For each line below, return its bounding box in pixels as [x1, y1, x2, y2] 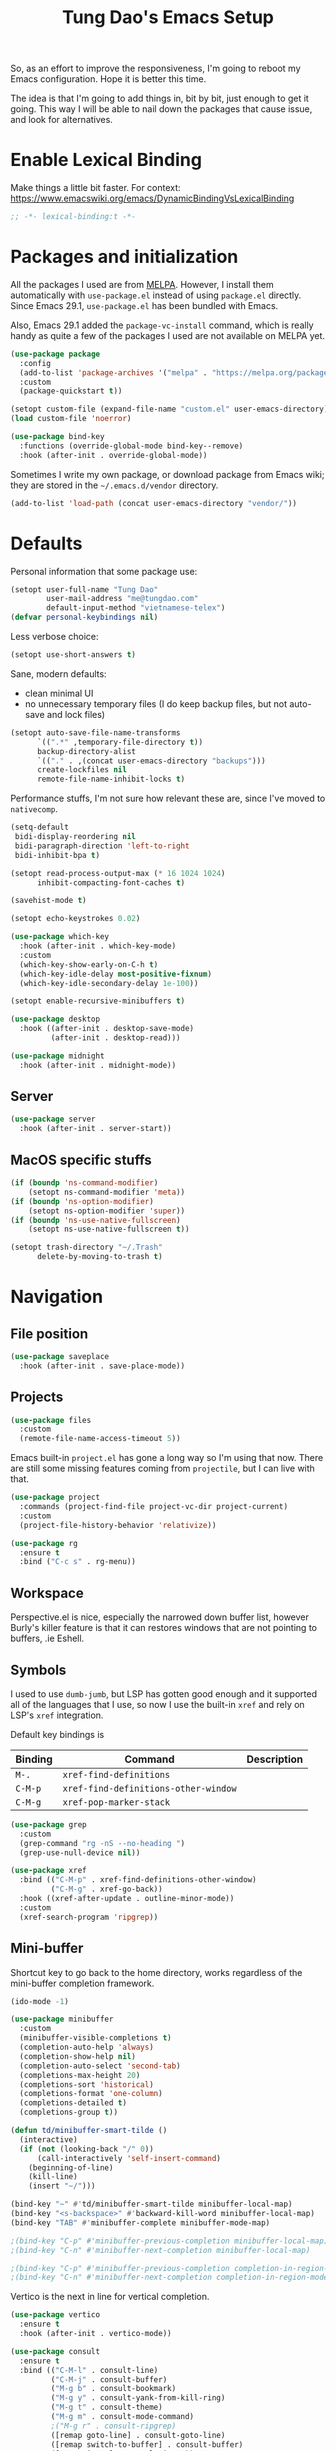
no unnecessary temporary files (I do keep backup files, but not [24, 697, 288, 710]
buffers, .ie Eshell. [10, 1632, 85, 1645]
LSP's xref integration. [10, 1709, 104, 1721]
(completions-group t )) [19, 2107, 118, 2118]
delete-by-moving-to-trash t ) [36, 1252, 163, 1262]
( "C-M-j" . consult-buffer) [50, 2374, 168, 2385]
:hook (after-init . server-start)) [19, 1124, 172, 1134]
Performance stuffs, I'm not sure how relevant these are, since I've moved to [10, 792, 326, 805]
